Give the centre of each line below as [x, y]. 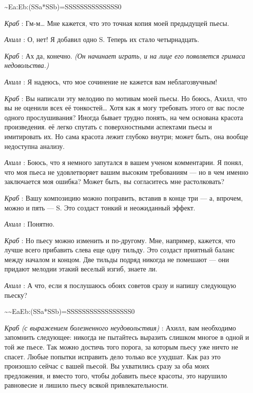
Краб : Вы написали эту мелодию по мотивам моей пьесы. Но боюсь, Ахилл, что [126, 98]
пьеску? [16, 295]
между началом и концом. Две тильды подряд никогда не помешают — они [117, 259]
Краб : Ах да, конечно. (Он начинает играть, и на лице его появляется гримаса [125, 55]
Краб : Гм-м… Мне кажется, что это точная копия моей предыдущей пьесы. [117, 23]
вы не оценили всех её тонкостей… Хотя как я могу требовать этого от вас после [124, 108]
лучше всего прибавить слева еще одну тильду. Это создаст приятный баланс [120, 250]
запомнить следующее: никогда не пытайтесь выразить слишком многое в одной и [127, 337]
